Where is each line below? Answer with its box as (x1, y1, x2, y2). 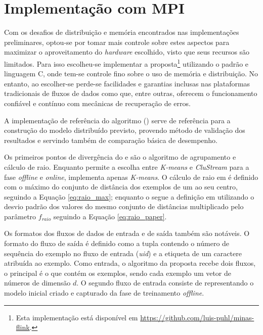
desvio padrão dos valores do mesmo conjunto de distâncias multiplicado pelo (4, 201, 244, 212)
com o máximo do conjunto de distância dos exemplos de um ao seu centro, (4, 181, 238, 192)
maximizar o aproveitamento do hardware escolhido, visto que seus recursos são (4, 46, 250, 57)
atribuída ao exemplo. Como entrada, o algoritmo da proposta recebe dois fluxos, (4, 258, 256, 268)
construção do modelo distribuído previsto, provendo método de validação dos (4, 125, 245, 135)
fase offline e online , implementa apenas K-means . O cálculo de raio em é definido (4, 171, 258, 182)
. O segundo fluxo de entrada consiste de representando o (76, 277, 254, 288)
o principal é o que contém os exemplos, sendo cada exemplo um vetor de (4, 267, 232, 278)
